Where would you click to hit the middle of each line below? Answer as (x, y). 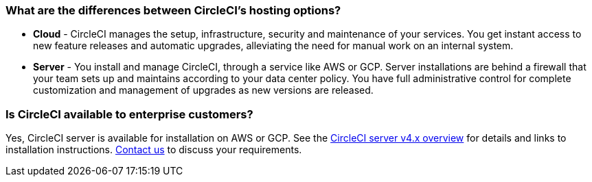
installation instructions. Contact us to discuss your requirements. (154, 150)
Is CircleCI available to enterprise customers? (129, 114)
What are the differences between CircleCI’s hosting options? (173, 10)
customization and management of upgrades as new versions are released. (203, 90)
